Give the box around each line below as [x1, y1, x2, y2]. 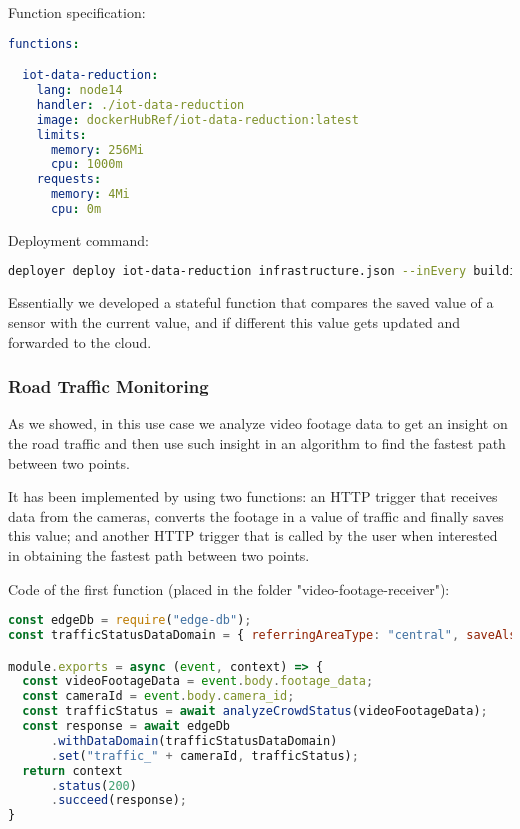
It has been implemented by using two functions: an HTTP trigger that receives [8, 486, 498, 507]
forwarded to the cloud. [8, 331, 152, 352]
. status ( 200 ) [50, 778, 137, 793]
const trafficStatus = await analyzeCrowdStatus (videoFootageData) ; [22, 704, 488, 719]
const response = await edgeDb [22, 719, 230, 733]
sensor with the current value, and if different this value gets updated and [8, 311, 460, 332]
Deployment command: [8, 229, 149, 250]
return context [22, 763, 123, 778]
